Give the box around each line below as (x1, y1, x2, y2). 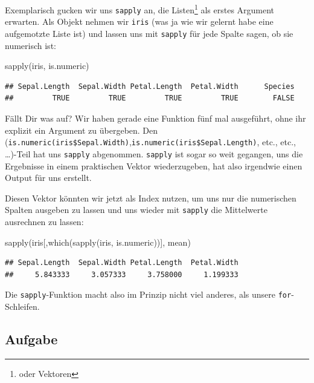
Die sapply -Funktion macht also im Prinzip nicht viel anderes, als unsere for (5, 288, 292, 301)
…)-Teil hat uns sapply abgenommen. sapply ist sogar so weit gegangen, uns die (5, 147, 303, 160)
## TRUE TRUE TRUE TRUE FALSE (5, 94, 295, 103)
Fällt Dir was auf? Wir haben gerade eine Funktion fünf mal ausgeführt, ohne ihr (5, 112, 306, 124)
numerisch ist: (5, 39, 56, 51)
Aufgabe (5, 329, 58, 348)
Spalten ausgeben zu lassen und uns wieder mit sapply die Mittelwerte (5, 203, 268, 216)
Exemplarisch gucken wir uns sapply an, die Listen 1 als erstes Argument (5, 2, 275, 16)
